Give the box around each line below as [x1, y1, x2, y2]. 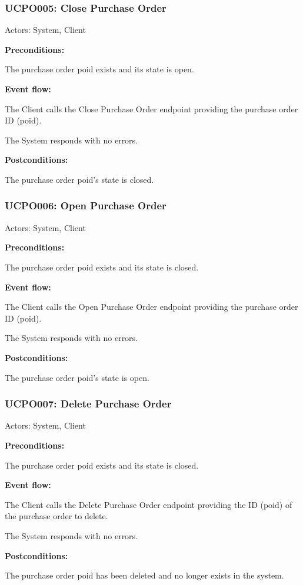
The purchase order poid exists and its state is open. [5, 63, 194, 75]
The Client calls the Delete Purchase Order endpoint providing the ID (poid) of [5, 498, 292, 510]
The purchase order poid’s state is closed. [5, 173, 154, 185]
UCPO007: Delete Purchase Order [5, 396, 172, 411]
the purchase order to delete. [5, 510, 108, 522]
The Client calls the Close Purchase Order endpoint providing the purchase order [5, 102, 298, 115]
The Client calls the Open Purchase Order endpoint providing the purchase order [5, 300, 298, 313]
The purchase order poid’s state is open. [5, 371, 149, 383]
